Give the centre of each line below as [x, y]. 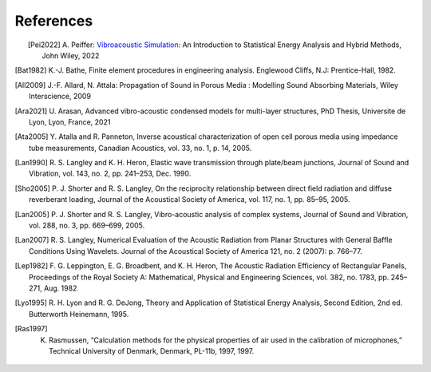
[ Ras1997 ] [31, 329]
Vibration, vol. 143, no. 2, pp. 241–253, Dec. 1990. [110, 174]
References [54, 21]
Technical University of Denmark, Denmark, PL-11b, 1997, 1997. [152, 350]
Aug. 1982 [61, 288]
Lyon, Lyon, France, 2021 [70, 122]
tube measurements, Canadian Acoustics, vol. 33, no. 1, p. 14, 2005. [140, 148]
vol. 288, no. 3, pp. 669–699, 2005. [87, 226]
